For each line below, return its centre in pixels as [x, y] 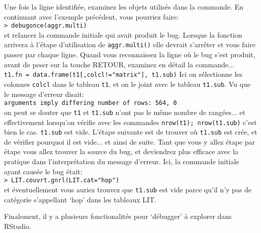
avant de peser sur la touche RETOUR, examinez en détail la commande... [119, 64]
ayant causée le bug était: [43, 171]
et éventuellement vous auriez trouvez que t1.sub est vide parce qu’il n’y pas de [128, 189]
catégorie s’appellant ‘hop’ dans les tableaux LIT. [80, 199]
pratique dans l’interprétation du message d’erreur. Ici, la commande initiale [122, 161]
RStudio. [18, 226]
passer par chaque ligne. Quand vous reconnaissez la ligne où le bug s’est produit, [130, 54]
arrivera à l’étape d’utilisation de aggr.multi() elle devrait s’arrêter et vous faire [130, 44]
